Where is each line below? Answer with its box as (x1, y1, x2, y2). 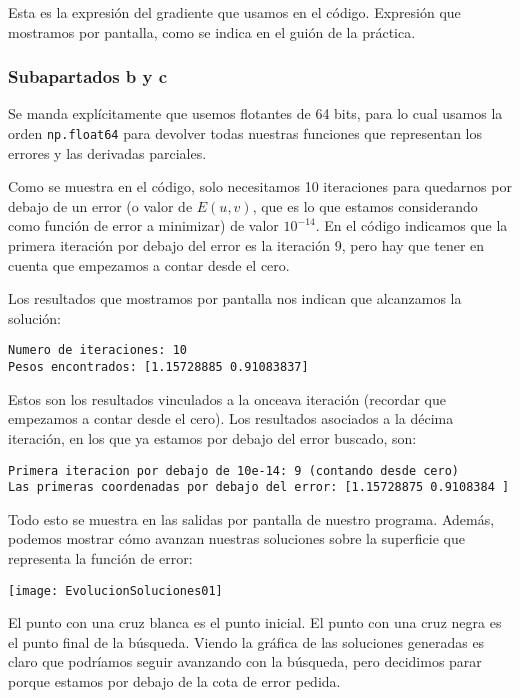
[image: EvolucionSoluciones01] (8, 583, 223, 598)
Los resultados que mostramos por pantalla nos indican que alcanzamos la (8, 288, 462, 309)
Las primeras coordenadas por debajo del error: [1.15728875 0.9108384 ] (8, 480, 510, 495)
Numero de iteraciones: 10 (8, 343, 187, 358)
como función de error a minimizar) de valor (8, 215, 279, 236)
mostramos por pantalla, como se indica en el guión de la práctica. (8, 21, 416, 42)
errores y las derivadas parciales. (8, 142, 207, 163)
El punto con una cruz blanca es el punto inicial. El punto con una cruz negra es (8, 612, 502, 633)
